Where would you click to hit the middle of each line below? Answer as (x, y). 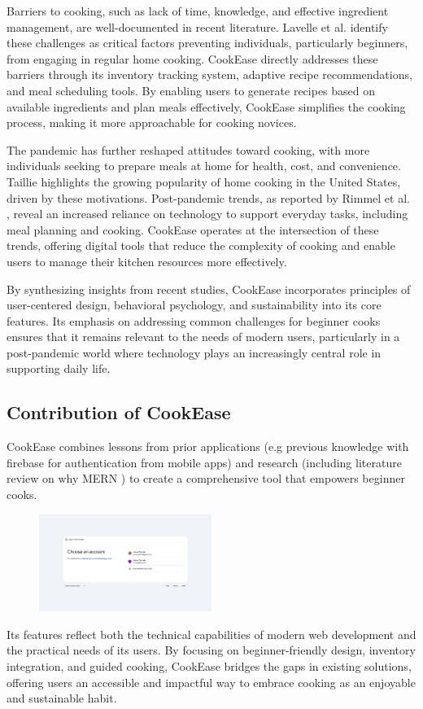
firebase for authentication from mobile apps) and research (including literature (204, 462)
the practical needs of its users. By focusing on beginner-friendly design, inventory (211, 650)
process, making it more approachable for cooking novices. (152, 123)
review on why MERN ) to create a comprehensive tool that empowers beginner (206, 478)
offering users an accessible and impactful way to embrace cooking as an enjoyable (211, 682)
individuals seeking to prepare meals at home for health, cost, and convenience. (204, 166)
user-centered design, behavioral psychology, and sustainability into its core (194, 305)
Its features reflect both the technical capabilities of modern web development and (211, 634)
